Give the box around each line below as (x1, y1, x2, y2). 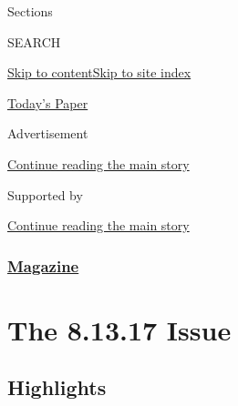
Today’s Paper (7, 93, 88, 112)
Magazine (7, 254, 79, 277)
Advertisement (7, 124, 88, 143)
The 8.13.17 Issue (7, 310, 232, 348)
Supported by (7, 185, 83, 204)
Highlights (7, 373, 107, 401)
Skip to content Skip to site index (7, 63, 191, 82)
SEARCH (7, 32, 61, 51)
